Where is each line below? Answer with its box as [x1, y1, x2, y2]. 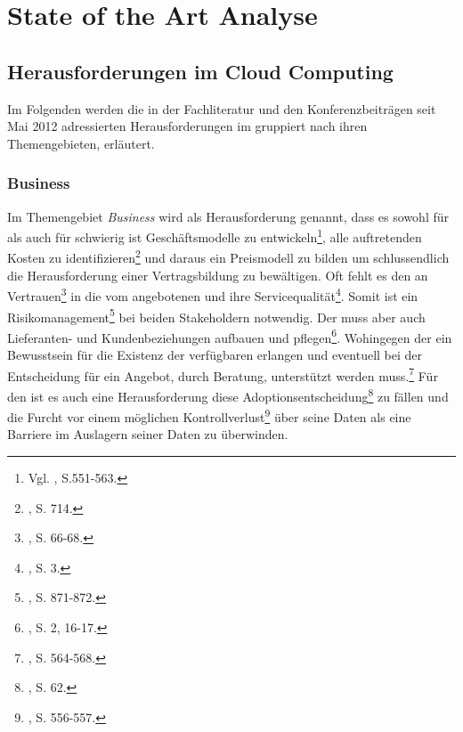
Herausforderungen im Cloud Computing [7, 57, 394, 85]
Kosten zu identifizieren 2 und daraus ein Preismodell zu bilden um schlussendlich [7, 246, 450, 267]
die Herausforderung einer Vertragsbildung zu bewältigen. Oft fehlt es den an [7, 265, 428, 284]
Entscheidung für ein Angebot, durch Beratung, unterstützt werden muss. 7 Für [7, 363, 438, 385]
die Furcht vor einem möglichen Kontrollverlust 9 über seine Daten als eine [7, 405, 411, 426]
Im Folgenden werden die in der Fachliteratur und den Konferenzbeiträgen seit [7, 99, 436, 118]
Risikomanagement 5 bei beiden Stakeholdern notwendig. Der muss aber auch [7, 305, 426, 326]
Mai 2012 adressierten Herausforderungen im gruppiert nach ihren [7, 117, 368, 135]
